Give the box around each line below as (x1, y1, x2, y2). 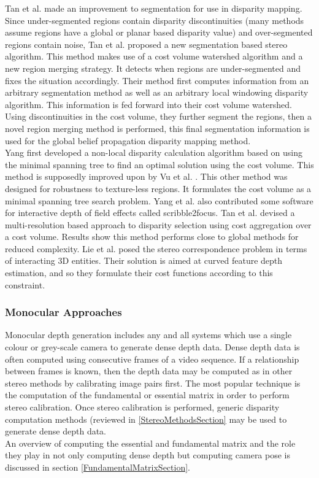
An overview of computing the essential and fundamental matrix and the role (5, 436, 296, 449)
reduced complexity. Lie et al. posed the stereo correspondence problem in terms (5, 242, 307, 255)
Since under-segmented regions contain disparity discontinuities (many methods (5, 13, 304, 26)
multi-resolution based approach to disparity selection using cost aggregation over (5, 218, 312, 231)
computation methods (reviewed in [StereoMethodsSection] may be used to (5, 412, 287, 425)
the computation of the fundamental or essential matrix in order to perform (5, 388, 290, 401)
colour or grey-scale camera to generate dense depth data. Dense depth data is (5, 341, 300, 353)
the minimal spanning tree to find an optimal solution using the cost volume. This (5, 158, 314, 171)
